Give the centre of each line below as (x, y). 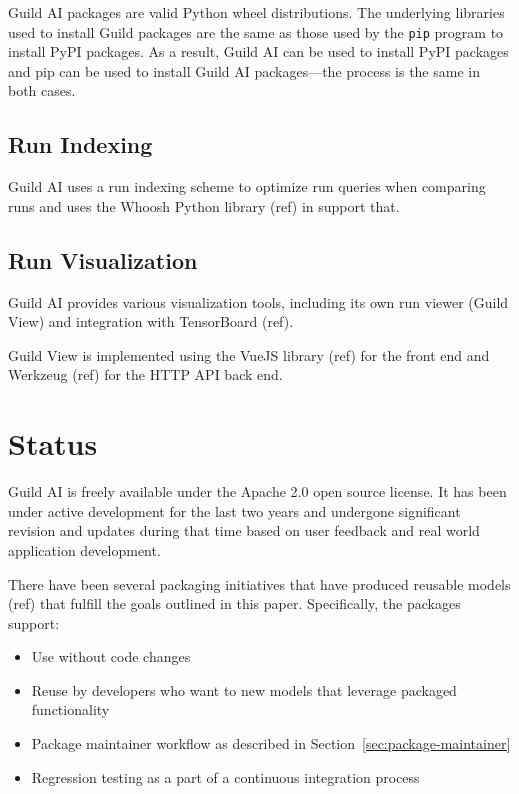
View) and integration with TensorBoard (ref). (151, 321)
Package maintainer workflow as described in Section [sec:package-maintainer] (271, 743)
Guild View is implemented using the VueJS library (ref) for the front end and (249, 354)
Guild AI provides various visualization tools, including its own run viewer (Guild (258, 301)
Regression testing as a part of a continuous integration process (225, 776)
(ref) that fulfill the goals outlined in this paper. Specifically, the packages (234, 603)
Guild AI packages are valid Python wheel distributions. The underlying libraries (256, 12)
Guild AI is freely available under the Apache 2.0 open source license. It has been (257, 491)
